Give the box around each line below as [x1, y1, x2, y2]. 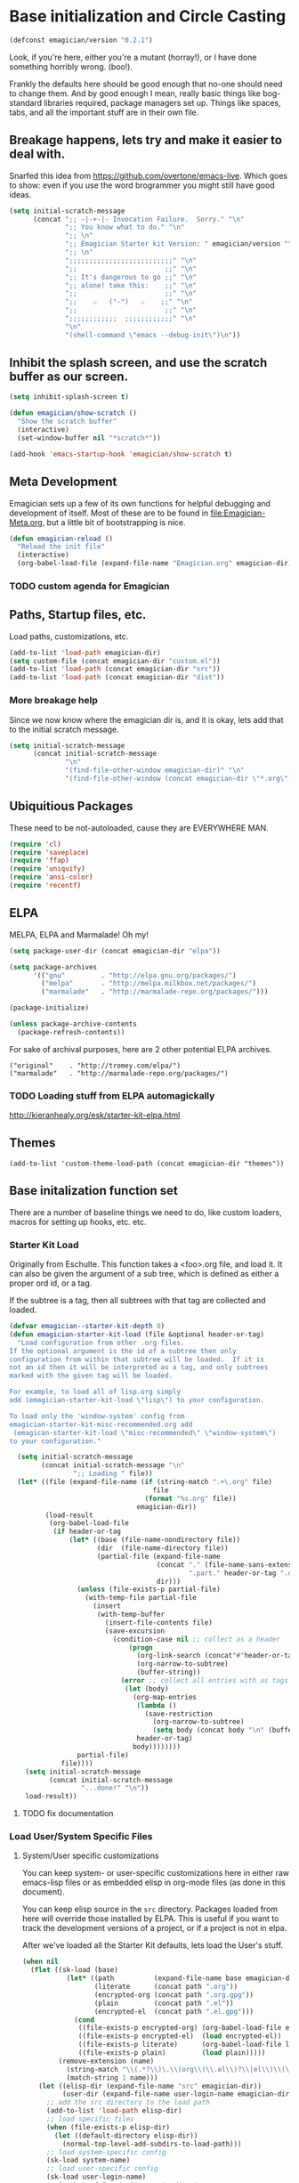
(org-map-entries [132, 1692, 198, 1701]
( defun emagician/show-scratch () [9, 409, 138, 418]
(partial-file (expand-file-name [96, 1552, 221, 1561]
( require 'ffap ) [9, 856, 69, 865]
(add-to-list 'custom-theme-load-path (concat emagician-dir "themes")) [9, 1159, 285, 1168]
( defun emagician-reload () [9, 534, 114, 543]
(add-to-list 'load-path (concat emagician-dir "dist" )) [9, 673, 225, 682]
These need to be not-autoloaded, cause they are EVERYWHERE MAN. [9, 822, 269, 833]
